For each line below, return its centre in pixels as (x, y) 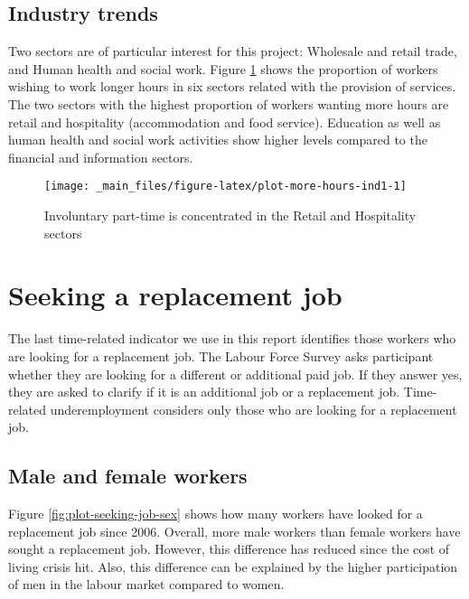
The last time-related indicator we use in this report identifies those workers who (232, 338)
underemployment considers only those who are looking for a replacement (253, 409)
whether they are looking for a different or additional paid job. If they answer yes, (235, 374)
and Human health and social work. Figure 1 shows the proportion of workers (223, 68)
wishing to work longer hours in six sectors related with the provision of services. (232, 86)
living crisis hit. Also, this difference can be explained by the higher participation (233, 566)
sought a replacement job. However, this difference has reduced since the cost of (229, 549)
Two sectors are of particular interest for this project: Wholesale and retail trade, (233, 51)
